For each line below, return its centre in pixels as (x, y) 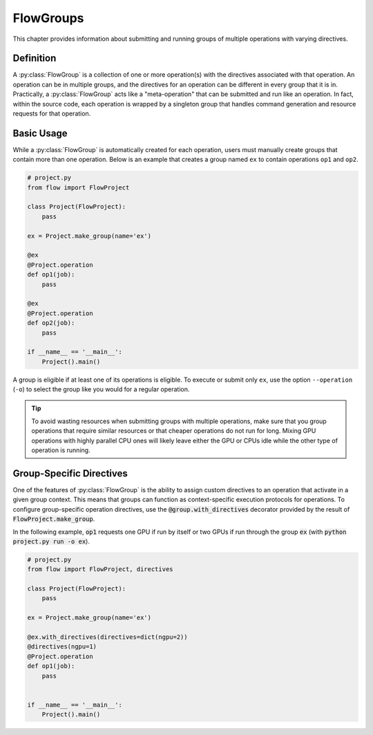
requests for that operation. (52, 113)
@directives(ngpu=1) (62, 647)
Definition (35, 58)
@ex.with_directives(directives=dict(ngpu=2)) (107, 637)
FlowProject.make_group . (54, 519)
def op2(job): (51, 323)
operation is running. (61, 450)
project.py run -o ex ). (51, 541)
